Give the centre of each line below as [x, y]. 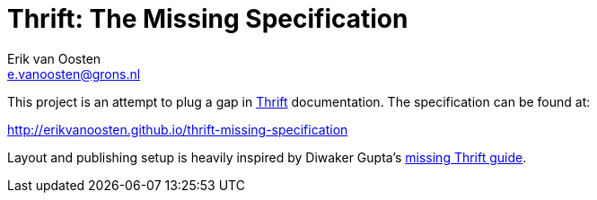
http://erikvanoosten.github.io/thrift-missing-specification [178, 129]
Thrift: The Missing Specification [208, 19]
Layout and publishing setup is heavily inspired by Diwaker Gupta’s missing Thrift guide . [267, 157]
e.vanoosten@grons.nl [74, 74]
